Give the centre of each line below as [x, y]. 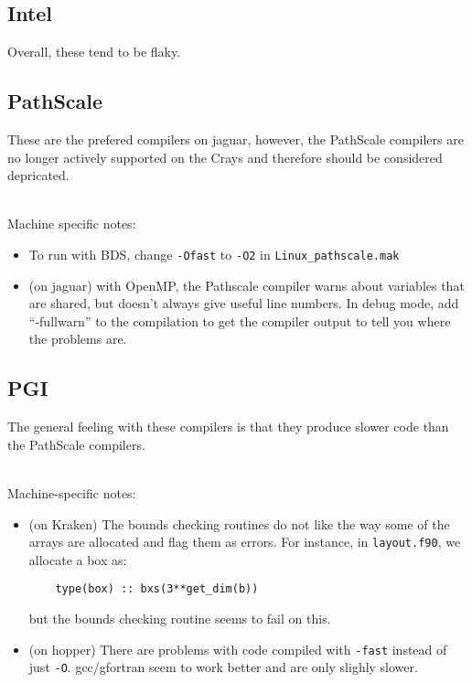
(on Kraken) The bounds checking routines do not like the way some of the [239, 523]
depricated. [38, 175]
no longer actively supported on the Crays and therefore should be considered [225, 157]
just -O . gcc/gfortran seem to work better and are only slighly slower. [223, 667]
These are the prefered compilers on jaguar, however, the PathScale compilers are [236, 139]
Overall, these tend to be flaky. [94, 52]
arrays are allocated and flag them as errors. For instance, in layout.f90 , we [245, 542]
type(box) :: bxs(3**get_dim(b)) [157, 589]
